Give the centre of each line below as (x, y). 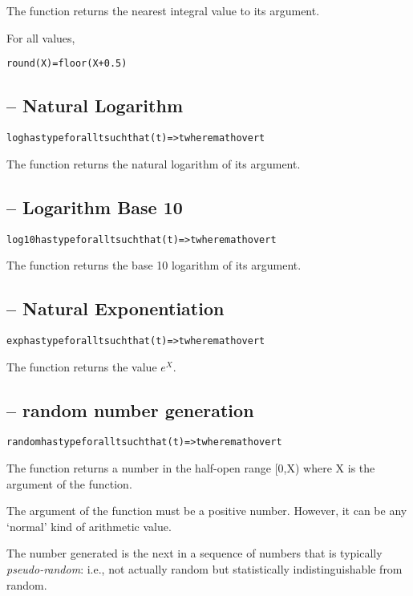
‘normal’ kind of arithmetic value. (89, 526)
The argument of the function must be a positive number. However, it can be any (207, 511)
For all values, (41, 37)
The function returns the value (82, 366)
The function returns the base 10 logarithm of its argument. (154, 265)
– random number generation (130, 409)
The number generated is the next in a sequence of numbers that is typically (194, 553)
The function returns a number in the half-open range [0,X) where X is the (191, 468)
